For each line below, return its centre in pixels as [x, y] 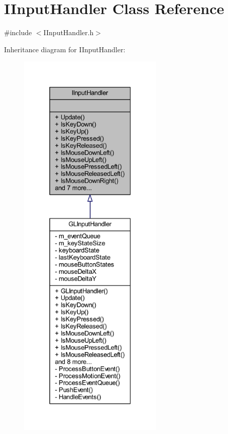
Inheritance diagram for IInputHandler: [65, 49]
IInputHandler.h [69, 32]
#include [18, 32]
